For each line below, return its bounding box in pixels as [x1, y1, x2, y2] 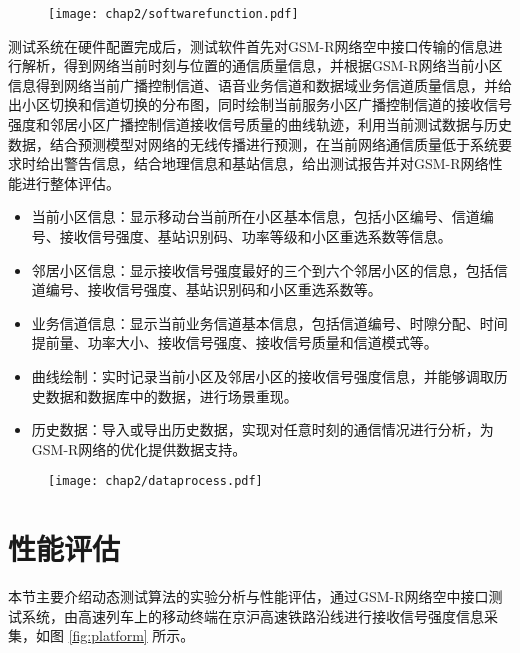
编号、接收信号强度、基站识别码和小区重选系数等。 [45, 279, 382, 300]
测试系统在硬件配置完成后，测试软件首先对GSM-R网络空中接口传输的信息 [8, 35, 489, 56]
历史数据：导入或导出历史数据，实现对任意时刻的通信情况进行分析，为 [31, 419, 494, 440]
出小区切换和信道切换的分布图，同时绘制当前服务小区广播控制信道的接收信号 [8, 94, 512, 115]
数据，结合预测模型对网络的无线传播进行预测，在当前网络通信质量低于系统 [8, 133, 498, 154]
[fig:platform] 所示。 [68, 625, 195, 646]
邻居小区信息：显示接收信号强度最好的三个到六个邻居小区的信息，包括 [31, 259, 494, 280]
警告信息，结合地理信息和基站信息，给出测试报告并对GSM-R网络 [63, 153, 489, 174]
